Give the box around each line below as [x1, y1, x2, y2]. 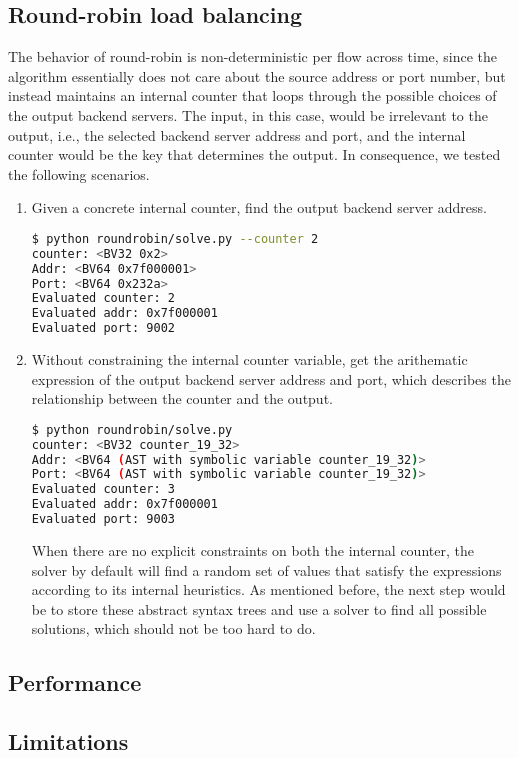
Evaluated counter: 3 [31, 482, 175, 497]
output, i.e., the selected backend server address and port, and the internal [8, 124, 466, 145]
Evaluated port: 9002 [31, 321, 175, 336]
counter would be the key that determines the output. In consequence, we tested [8, 144, 501, 165]
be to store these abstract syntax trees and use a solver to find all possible [31, 598, 487, 619]
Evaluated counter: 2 [31, 291, 175, 306]
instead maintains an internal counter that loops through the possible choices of [8, 85, 497, 106]
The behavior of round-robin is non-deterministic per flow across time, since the [8, 46, 498, 67]
